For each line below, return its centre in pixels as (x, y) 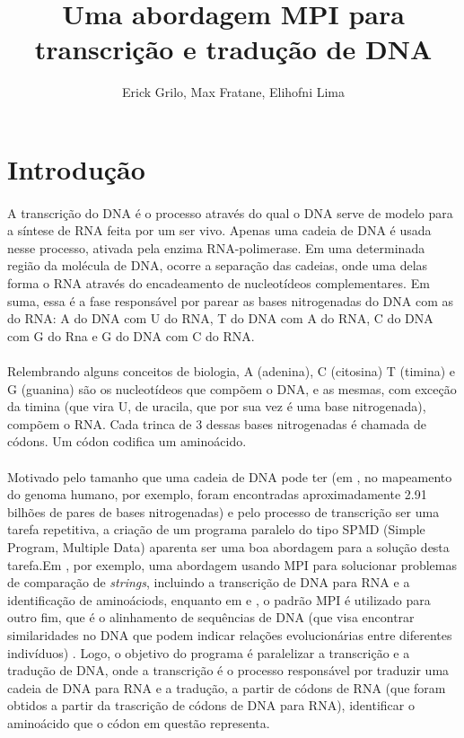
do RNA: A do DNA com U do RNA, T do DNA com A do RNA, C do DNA (220, 318)
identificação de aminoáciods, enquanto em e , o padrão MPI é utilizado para (219, 599)
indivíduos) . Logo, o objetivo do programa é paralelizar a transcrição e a (209, 652)
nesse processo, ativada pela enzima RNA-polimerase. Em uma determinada (216, 247)
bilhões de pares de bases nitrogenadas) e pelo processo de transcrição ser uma (223, 511)
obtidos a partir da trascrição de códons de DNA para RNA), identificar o (211, 705)
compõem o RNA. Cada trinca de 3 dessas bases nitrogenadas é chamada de (217, 423)
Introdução (76, 168)
